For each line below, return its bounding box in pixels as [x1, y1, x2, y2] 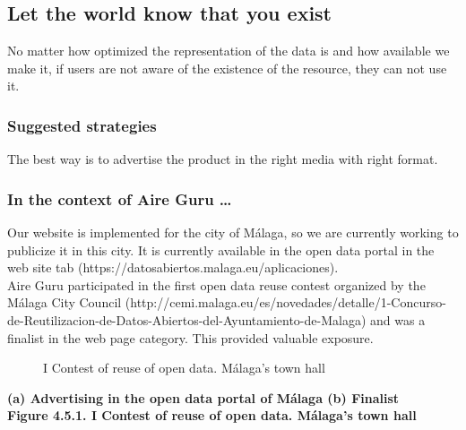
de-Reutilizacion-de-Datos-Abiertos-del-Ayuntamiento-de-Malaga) [7, 310, 367, 329]
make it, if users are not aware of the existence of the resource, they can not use [7, 58, 447, 77]
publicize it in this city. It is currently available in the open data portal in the [7, 240, 435, 259]
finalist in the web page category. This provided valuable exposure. [7, 328, 374, 347]
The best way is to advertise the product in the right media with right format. [7, 150, 438, 168]
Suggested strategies [7, 114, 157, 136]
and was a [370, 310, 426, 329]
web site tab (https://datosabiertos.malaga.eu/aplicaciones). [7, 258, 339, 277]
